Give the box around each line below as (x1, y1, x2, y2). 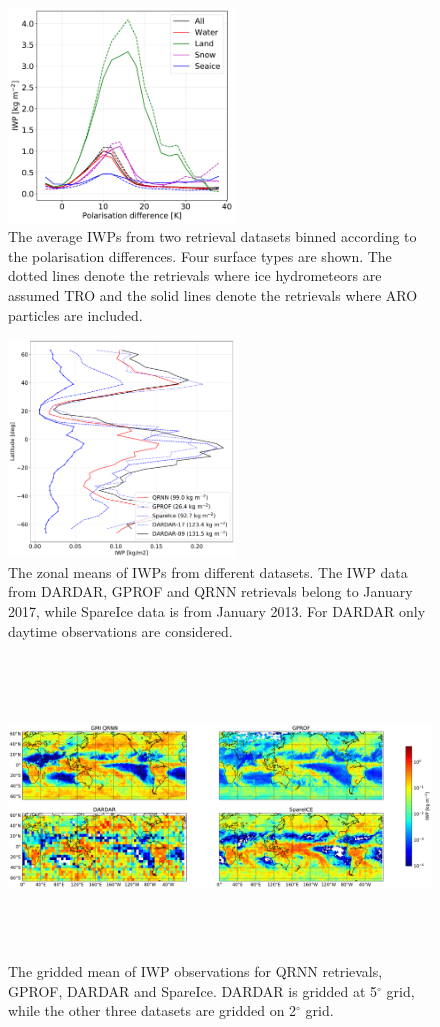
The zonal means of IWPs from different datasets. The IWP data (8, 561, 408, 582)
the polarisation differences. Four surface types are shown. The (8, 245, 392, 266)
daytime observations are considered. (8, 620, 233, 641)
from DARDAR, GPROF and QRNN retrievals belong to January (8, 581, 413, 602)
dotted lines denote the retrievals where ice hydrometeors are (8, 265, 382, 286)
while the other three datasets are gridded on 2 (8, 1000, 297, 1021)
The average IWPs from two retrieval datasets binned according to (8, 226, 417, 247)
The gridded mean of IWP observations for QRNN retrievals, (8, 961, 383, 982)
